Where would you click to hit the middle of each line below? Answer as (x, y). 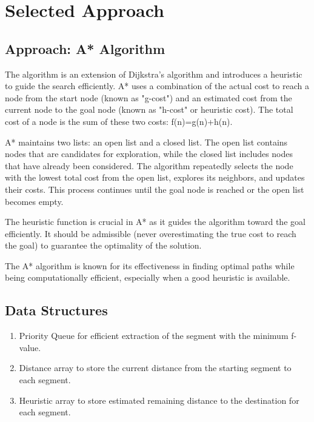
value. (30, 347)
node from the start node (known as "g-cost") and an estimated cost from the (149, 97)
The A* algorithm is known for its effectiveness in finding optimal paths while (150, 265)
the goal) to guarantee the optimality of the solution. (103, 245)
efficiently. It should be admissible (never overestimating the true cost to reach (151, 233)
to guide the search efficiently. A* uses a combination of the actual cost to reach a (157, 86)
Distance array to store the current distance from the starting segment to (155, 368)
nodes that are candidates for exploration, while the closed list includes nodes (149, 154)
